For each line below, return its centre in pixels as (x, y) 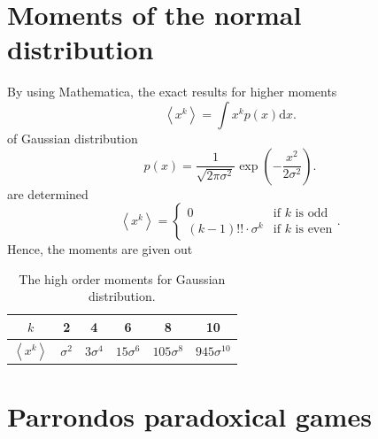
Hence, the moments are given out (100, 249)
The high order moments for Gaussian (122, 278)
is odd (312, 213)
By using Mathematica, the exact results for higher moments (172, 92)
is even (314, 229)
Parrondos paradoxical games (189, 416)
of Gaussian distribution (73, 138)
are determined (48, 193)
